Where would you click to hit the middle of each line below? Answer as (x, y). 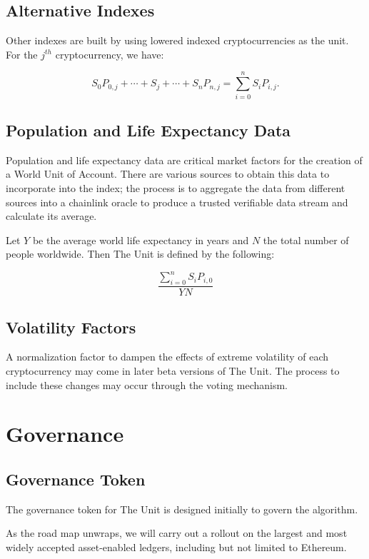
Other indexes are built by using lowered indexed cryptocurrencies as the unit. (177, 40)
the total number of (306, 240)
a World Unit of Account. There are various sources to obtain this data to (168, 174)
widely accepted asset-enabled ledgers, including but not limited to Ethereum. (176, 547)
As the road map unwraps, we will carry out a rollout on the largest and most (177, 533)
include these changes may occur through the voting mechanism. (147, 384)
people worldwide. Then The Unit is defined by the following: (140, 254)
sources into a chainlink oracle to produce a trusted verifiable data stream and (177, 202)
